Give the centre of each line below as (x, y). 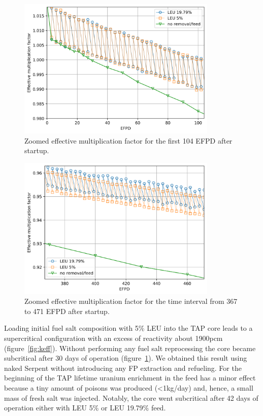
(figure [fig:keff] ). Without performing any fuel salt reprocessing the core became (130, 348)
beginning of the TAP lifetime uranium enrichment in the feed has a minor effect (130, 378)
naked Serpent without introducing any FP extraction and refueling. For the (123, 368)
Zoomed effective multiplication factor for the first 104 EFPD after (128, 140)
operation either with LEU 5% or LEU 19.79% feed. (85, 408)
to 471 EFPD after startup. (67, 311)
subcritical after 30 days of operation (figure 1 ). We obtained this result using (126, 358)
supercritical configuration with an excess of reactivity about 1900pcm (113, 338)
